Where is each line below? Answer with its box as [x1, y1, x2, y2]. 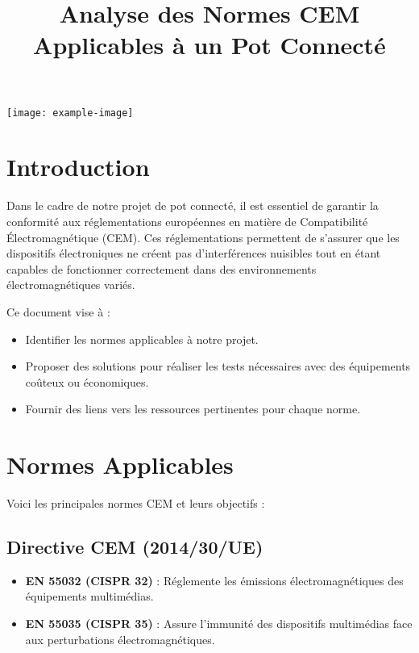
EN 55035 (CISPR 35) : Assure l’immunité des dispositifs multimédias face [25, 614, 413, 631]
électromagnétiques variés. [6, 276, 135, 293]
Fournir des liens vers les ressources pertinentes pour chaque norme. [25, 400, 361, 417]
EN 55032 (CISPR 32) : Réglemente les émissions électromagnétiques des [25, 571, 404, 588]
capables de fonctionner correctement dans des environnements [6, 260, 317, 277]
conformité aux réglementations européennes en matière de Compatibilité [6, 212, 368, 229]
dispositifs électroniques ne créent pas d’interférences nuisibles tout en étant [6, 245, 381, 262]
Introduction [6, 150, 150, 183]
